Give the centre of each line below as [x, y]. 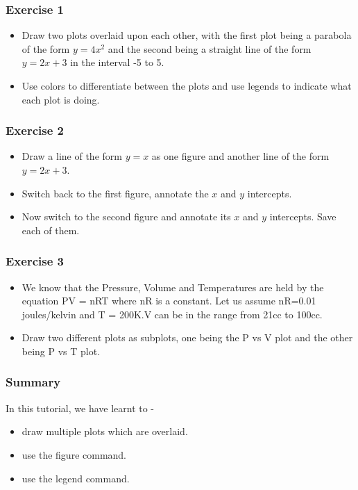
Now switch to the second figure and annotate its [126, 217]
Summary [33, 382]
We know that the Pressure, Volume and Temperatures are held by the [173, 287]
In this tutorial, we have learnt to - [80, 408]
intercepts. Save [303, 217]
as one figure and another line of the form [240, 156]
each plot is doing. [61, 99]
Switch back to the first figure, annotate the [115, 193]
